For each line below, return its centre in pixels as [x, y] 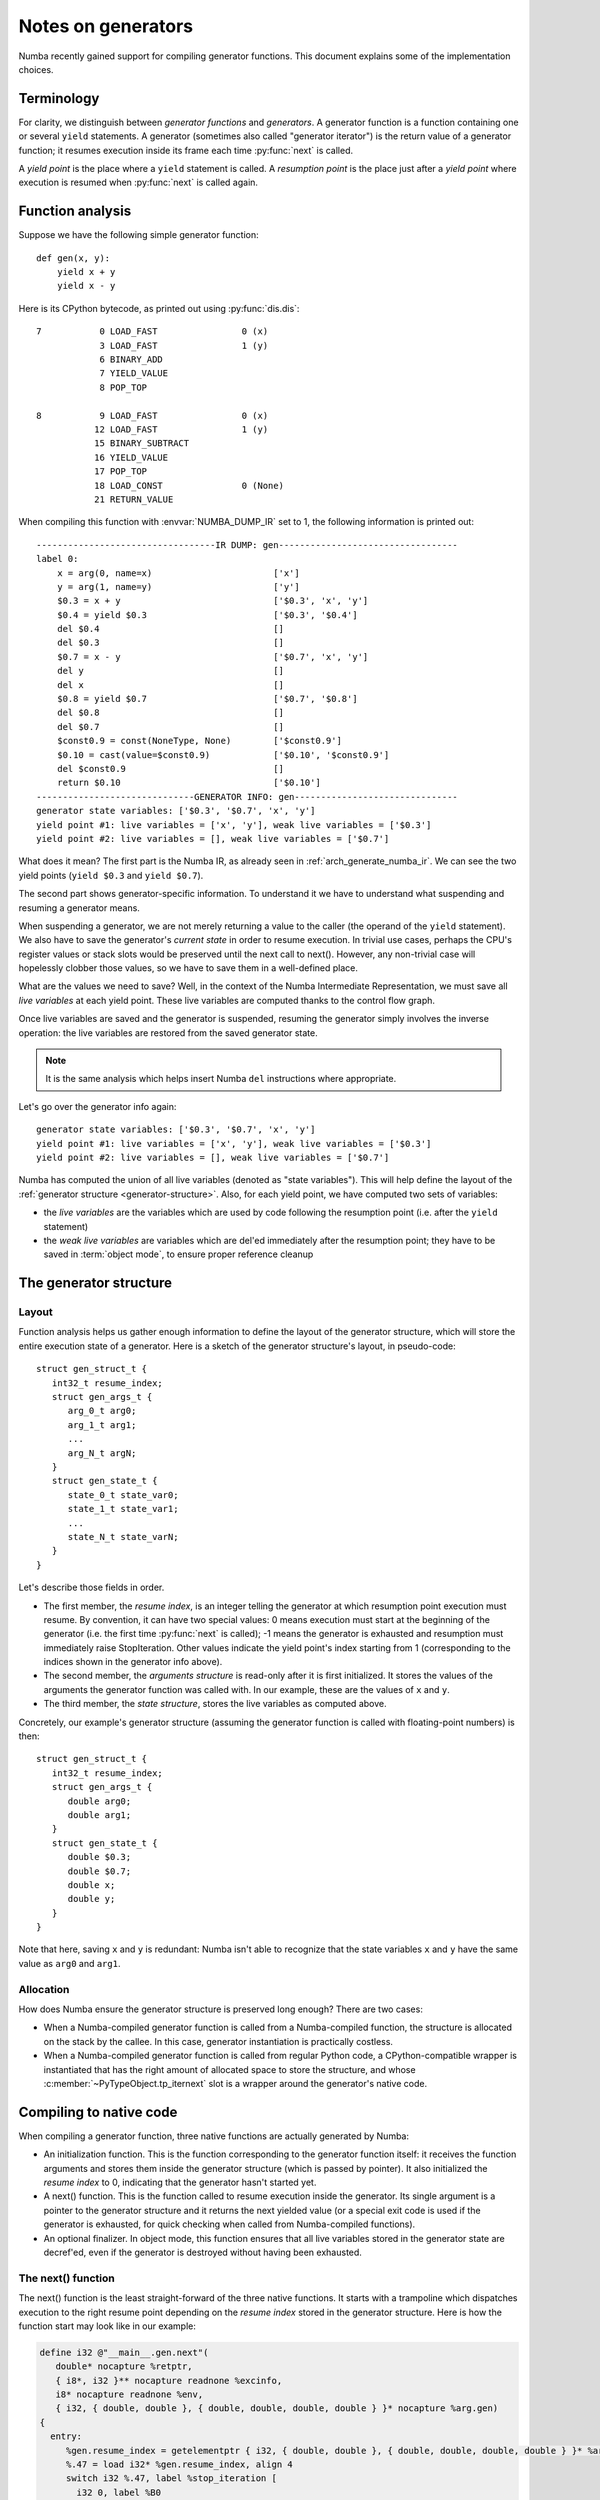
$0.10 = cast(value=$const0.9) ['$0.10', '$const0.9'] [223, 754]
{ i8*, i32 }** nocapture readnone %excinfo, [169, 2380]
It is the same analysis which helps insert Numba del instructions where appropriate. [221, 1079]
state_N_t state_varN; [123, 1536]
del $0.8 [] [170, 713]
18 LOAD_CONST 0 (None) [189, 485]
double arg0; [99, 1801]
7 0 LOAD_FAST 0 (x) [152, 331]
